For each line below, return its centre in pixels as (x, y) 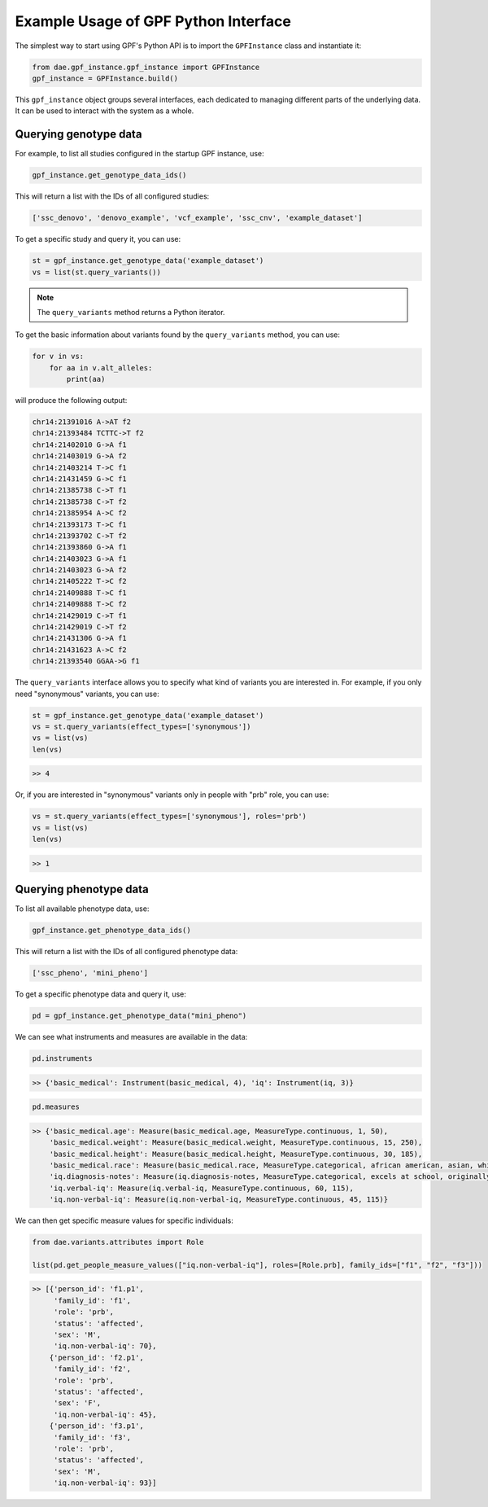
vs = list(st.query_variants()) (97, 272)
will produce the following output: (71, 401)
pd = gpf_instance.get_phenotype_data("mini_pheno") (139, 1016)
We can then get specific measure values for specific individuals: (124, 1220)
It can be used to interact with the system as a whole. (105, 111)
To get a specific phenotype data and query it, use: (101, 994)
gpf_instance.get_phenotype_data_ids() (111, 931)
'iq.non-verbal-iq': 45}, (105, 1414)
